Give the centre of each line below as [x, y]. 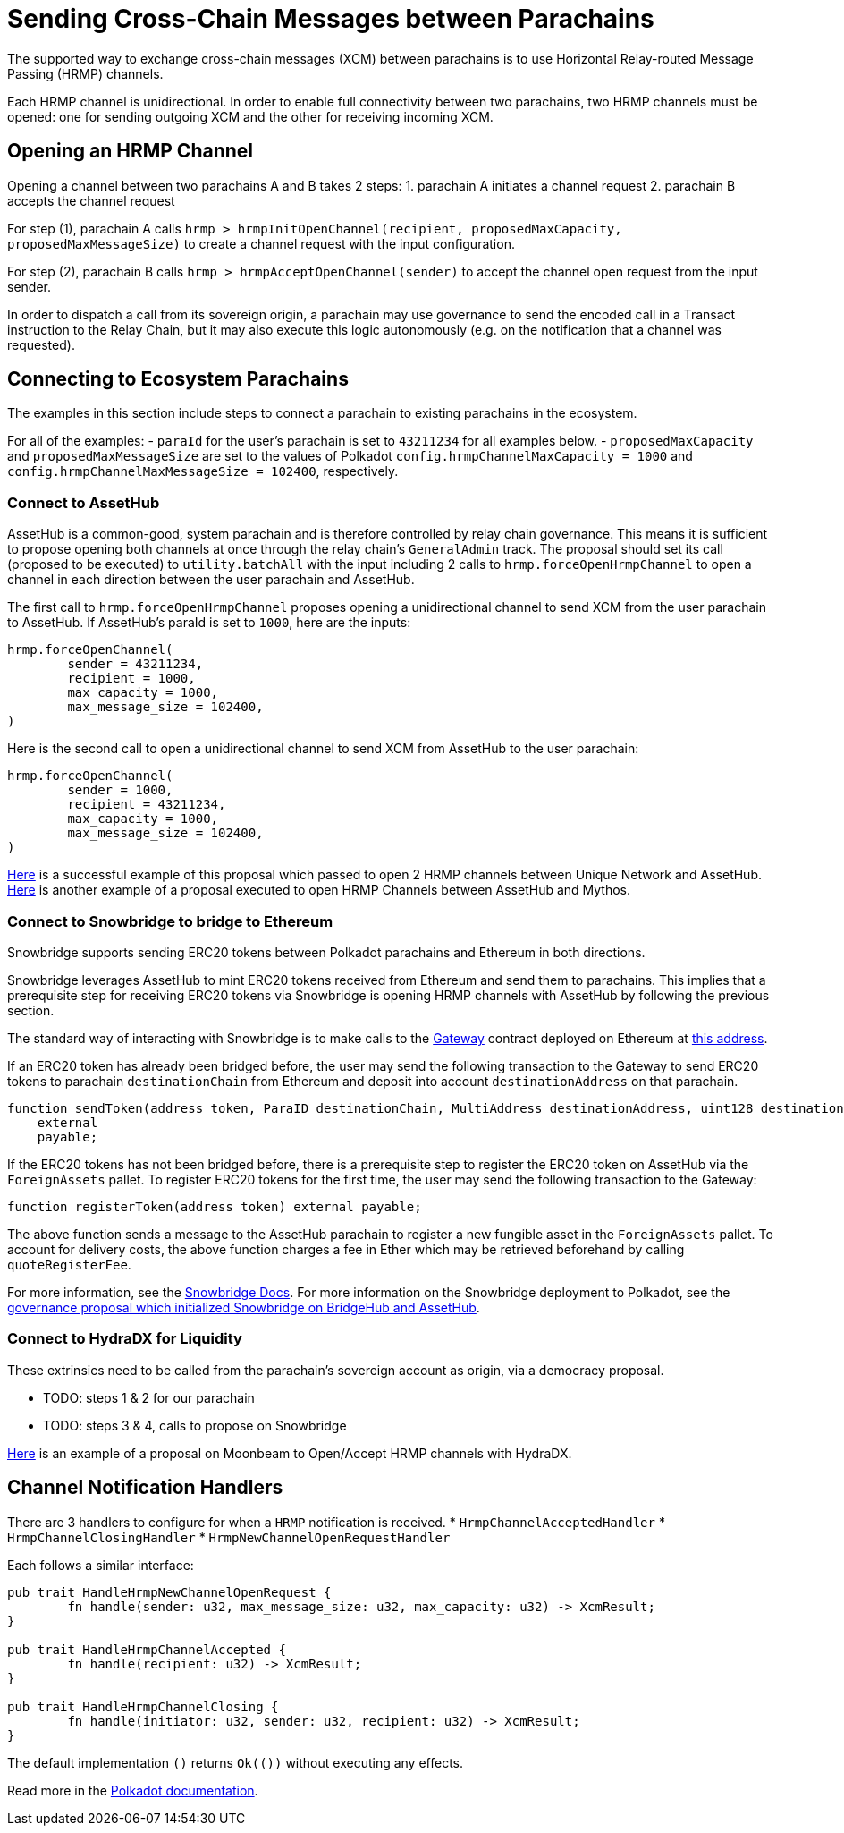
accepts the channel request [91, 200]
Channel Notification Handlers [145, 1488]
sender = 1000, [120, 790]
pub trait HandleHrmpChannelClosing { [143, 1706]
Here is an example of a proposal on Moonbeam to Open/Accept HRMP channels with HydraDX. [290, 1453]
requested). [41, 344]
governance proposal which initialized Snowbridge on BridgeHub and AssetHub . [244, 1307]
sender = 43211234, [135, 664]
